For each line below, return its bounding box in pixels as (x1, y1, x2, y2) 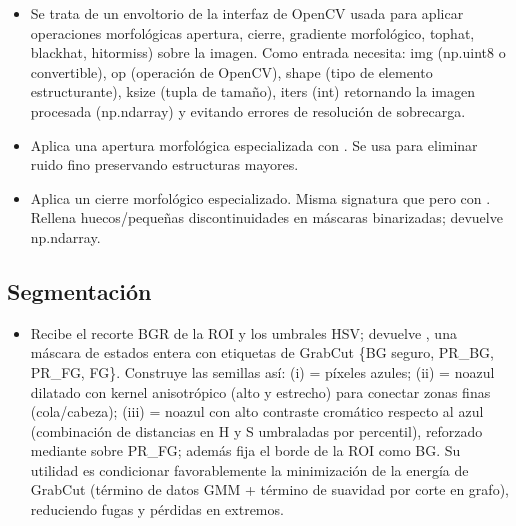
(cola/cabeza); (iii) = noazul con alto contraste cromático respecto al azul (30, 401, 484, 422)
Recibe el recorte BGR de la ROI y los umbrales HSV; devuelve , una (30, 322, 457, 343)
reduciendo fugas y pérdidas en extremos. (30, 499, 284, 520)
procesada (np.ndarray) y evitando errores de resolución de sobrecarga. (30, 100, 466, 121)
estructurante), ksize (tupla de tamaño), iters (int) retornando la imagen (30, 81, 475, 102)
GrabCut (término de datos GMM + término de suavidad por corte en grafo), (30, 479, 509, 500)
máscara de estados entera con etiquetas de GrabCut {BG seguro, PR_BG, (30, 342, 494, 363)
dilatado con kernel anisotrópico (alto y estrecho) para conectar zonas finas (30, 381, 491, 402)
